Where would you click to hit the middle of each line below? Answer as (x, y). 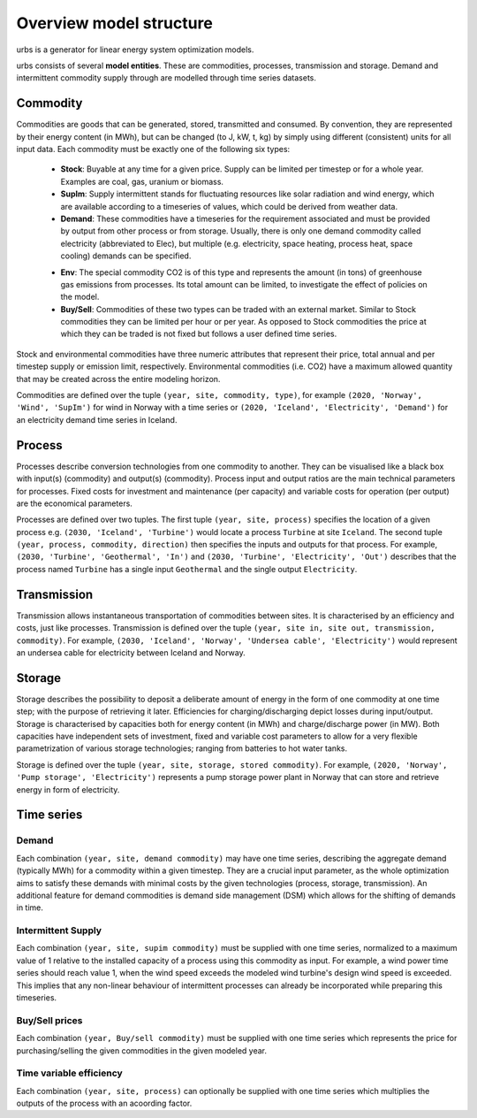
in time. (30, 907)
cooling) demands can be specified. (126, 256)
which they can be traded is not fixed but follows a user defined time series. (199, 334)
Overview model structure (115, 23)
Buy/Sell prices (49, 1020)
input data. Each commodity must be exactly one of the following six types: (153, 149)
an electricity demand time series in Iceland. (97, 419)
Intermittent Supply (59, 930)
